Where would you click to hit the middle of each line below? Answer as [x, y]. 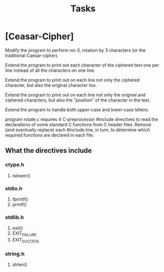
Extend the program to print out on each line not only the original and [75, 95]
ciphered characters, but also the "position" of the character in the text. [78, 100]
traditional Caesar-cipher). [32, 55]
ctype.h [15, 165]
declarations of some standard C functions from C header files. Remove [78, 124]
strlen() [20, 265]
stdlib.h [15, 217]
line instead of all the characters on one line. [50, 70]
